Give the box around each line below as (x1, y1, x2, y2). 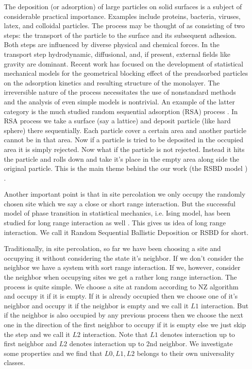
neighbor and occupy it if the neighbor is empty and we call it (4, 300, 189, 310)
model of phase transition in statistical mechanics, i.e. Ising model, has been (4, 208, 231, 218)
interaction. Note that (83, 329, 148, 339)
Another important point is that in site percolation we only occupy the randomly (4, 189, 246, 199)
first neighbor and (4, 338, 57, 349)
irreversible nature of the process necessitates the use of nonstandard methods (4, 87, 236, 97)
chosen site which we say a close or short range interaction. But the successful (4, 198, 235, 208)
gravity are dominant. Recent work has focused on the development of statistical (4, 58, 243, 68)
